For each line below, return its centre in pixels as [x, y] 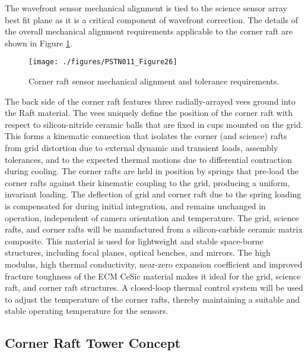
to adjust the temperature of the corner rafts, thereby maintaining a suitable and [153, 299]
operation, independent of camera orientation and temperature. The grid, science [152, 217]
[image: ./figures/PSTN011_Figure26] [103, 62]
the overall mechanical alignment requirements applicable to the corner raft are [149, 31]
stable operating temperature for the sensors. [87, 311]
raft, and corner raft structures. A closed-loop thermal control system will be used [154, 288]
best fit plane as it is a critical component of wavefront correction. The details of [151, 19]
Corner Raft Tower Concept [93, 343]
